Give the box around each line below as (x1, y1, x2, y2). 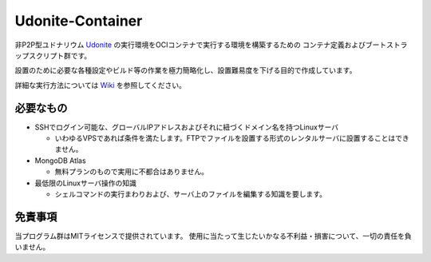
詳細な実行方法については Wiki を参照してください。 (14, 80, 187, 89)
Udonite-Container (14, 12, 143, 30)
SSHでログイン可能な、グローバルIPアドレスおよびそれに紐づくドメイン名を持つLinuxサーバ (34, 122, 339, 132)
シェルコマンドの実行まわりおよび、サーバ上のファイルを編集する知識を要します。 (54, 189, 327, 199)
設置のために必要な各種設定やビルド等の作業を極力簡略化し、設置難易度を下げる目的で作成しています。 (14, 65, 357, 75)
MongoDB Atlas (34, 156, 87, 165)
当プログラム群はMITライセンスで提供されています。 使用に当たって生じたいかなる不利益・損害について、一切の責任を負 (14, 231, 413, 240)
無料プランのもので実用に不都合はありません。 (54, 167, 209, 177)
